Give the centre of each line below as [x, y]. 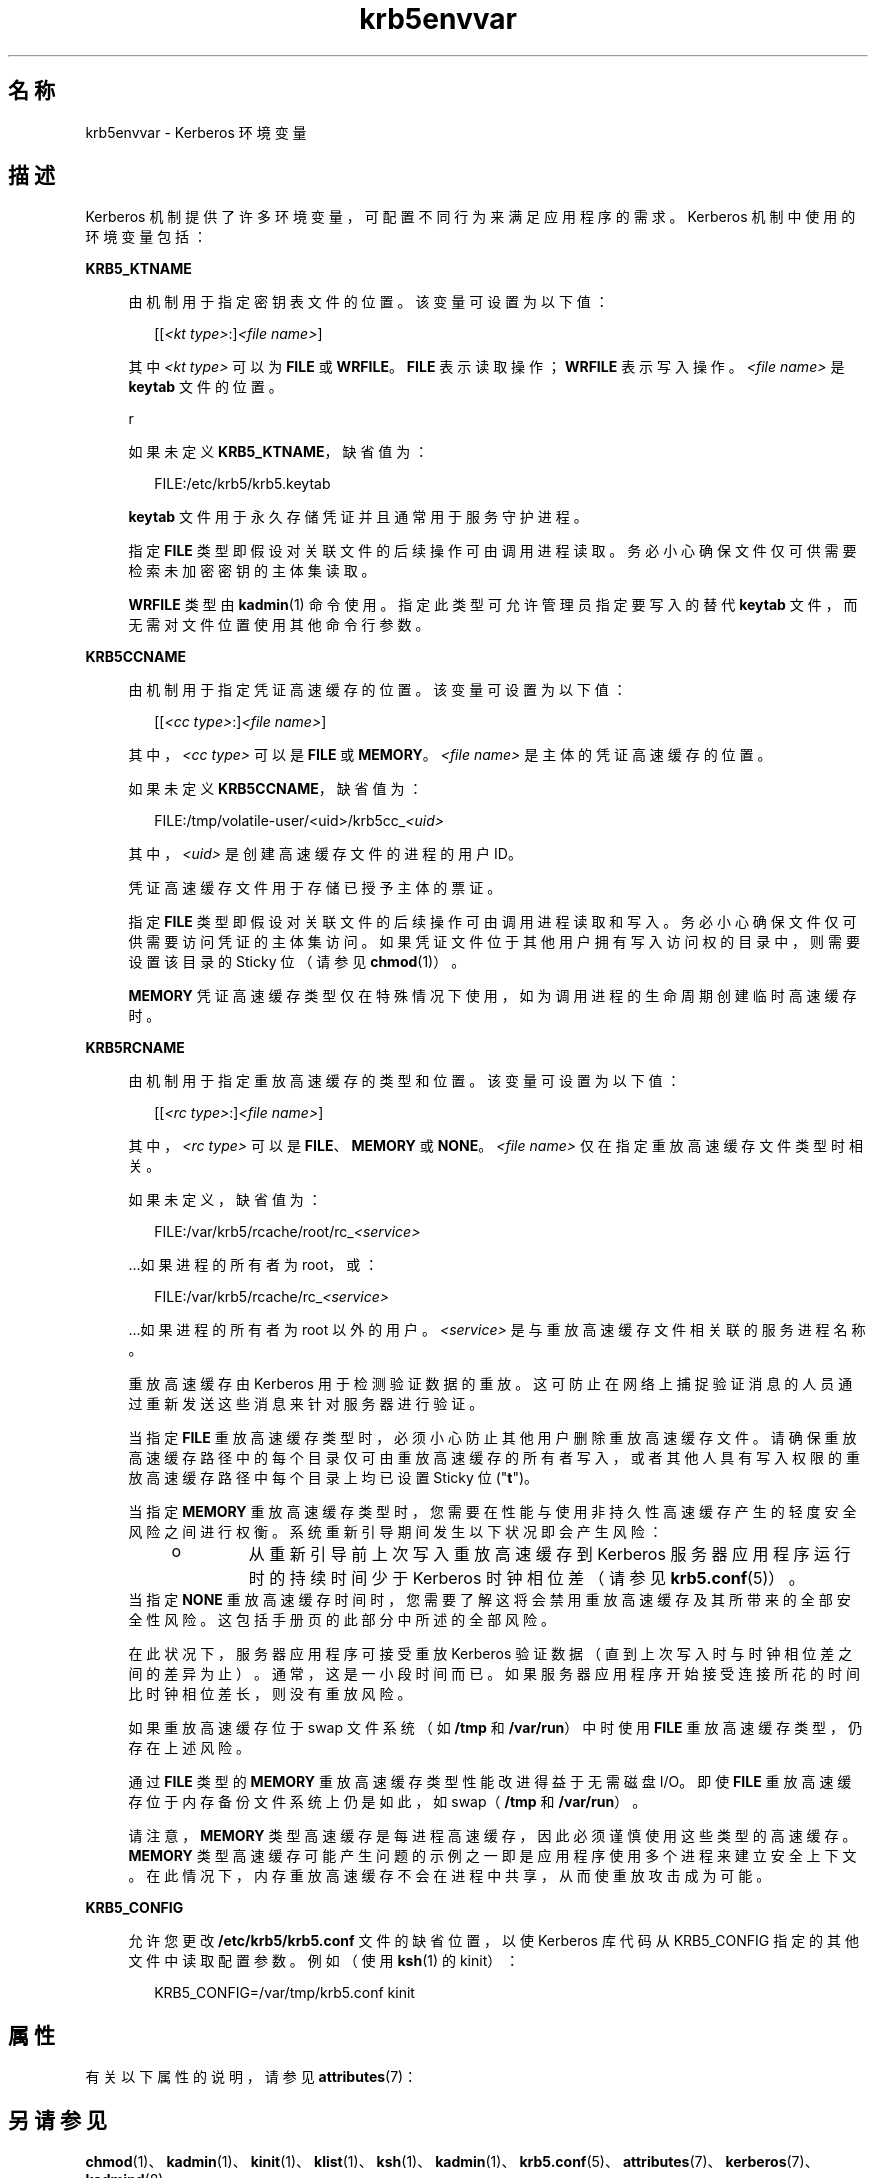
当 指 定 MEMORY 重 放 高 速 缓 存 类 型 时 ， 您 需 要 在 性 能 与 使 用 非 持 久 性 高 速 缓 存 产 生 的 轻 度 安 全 [492, 1512]
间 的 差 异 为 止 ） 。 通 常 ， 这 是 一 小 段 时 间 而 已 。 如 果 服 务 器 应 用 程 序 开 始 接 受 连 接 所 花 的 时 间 [494, 1674]
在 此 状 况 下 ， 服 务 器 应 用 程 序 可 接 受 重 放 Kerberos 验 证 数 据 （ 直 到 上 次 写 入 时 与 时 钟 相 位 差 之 [490, 1654]
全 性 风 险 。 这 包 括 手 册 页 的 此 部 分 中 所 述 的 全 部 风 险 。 [341, 1620]
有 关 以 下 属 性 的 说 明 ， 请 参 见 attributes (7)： [251, 2077]
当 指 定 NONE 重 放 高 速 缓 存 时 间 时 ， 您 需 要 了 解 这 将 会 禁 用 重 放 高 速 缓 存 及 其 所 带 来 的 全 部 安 [489, 1600]
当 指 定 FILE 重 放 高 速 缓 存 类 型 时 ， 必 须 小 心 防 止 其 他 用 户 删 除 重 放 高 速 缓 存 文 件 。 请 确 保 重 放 [492, 1438]
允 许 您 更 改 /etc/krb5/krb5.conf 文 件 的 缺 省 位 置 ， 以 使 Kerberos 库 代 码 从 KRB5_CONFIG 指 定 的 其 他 [493, 1941]
